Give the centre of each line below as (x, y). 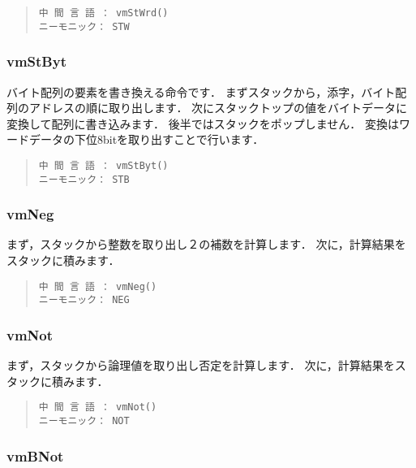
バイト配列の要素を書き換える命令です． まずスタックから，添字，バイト (201, 91)
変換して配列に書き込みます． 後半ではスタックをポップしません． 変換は (203, 123)
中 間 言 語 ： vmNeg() (98, 286)
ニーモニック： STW (84, 26)
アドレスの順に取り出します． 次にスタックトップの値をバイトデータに (218, 108)
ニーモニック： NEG (84, 300)
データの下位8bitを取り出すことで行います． (146, 139)
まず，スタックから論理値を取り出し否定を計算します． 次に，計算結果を (201, 365)
